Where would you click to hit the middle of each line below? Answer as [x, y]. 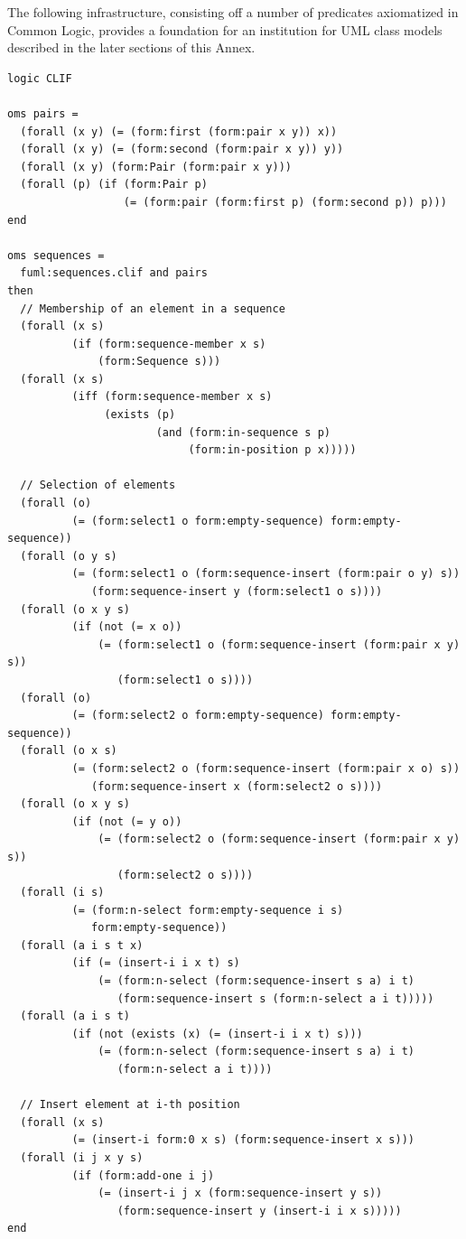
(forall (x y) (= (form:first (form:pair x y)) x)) [179, 131]
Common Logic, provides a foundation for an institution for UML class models [225, 29]
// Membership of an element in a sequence [153, 308]
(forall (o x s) [69, 751]
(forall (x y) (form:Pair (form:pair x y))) [156, 167]
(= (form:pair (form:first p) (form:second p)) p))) [285, 202]
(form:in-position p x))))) [272, 450]
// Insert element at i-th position [130, 1105]
